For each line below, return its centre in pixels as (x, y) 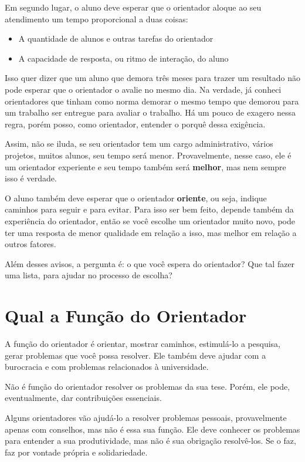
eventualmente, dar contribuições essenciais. (83, 398)
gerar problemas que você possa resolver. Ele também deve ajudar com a (135, 355)
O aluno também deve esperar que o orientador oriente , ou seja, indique (136, 198)
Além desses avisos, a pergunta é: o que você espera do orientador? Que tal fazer (150, 263)
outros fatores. (30, 244)
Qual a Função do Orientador (126, 316)
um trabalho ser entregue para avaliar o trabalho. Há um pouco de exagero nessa (150, 112)
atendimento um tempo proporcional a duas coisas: (96, 18)
